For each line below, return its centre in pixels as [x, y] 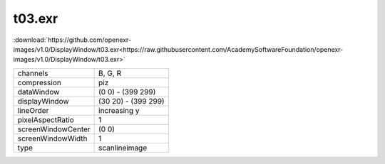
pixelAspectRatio [46, 119]
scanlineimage [123, 148]
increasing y [119, 110]
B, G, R [110, 73]
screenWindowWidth [53, 138]
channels [33, 73]
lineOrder [33, 110]
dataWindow [38, 92]
